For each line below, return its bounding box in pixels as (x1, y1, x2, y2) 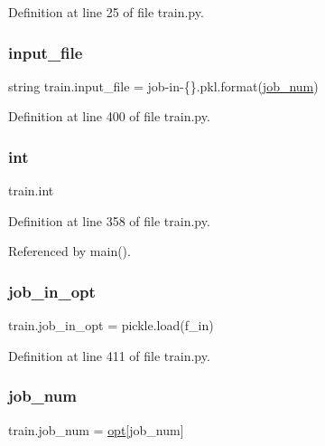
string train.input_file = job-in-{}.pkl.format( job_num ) (8, 76, 319, 95)
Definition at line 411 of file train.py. (8, 346, 210, 365)
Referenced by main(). (8, 242, 131, 261)
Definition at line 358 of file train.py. (8, 211, 210, 230)
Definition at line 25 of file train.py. (8, 3, 204, 21)
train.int (8, 181, 54, 200)
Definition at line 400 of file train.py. (8, 107, 210, 126)
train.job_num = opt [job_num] (8, 420, 184, 439)
